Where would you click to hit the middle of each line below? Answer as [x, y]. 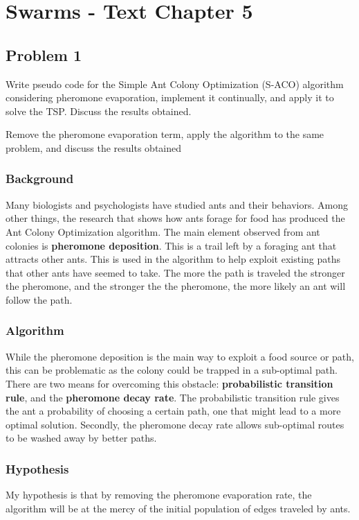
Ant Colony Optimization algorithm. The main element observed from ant [163, 231]
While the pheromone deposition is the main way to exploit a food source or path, [180, 356]
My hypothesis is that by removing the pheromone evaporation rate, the [159, 495]
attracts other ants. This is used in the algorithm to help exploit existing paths [173, 259]
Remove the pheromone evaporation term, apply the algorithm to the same [165, 134]
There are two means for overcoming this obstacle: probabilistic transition [169, 383]
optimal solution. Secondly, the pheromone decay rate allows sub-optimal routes [175, 424]
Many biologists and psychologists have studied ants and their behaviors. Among [177, 204]
